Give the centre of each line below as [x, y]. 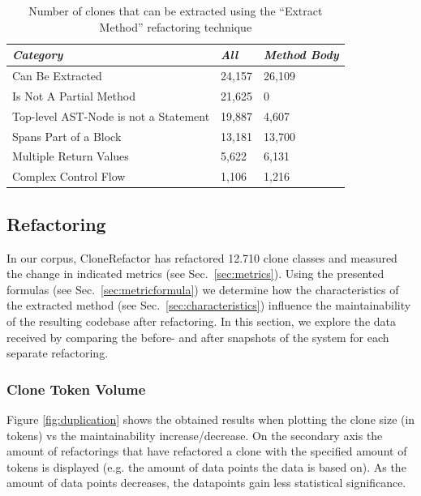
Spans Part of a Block [67, 136]
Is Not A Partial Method [74, 95]
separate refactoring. [58, 353]
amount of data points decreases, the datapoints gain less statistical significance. [206, 483]
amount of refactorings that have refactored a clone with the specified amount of [207, 451]
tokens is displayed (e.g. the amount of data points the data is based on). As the [206, 466]
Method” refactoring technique [176, 26]
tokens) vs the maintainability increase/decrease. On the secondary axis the [195, 435]
